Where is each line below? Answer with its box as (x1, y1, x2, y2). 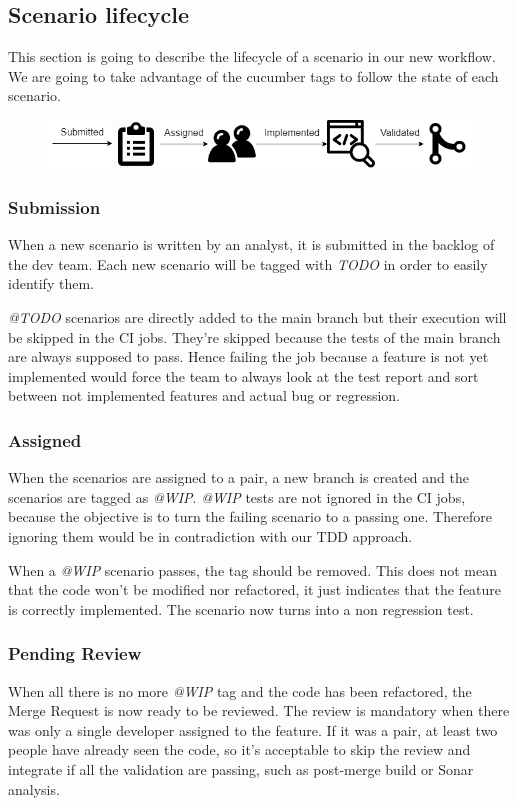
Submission (8, 195, 101, 219)
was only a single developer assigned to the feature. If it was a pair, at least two (8, 719, 498, 740)
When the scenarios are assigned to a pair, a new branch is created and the (8, 467, 469, 488)
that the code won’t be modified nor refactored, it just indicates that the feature (8, 579, 502, 600)
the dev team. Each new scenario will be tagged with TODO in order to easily (8, 253, 488, 274)
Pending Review (8, 641, 142, 666)
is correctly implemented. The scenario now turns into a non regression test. (8, 598, 474, 619)
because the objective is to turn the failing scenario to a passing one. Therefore (8, 506, 492, 527)
